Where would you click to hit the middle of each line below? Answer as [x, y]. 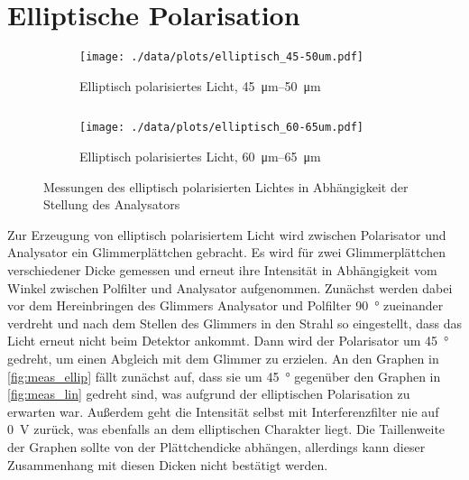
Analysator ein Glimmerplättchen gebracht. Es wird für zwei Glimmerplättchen [227, 252]
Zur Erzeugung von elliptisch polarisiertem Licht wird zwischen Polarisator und [227, 234]
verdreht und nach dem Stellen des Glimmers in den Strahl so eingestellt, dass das [234, 323]
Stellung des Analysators [112, 204]
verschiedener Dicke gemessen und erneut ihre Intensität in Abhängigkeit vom [222, 270]
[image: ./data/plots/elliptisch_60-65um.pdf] [221, 128]
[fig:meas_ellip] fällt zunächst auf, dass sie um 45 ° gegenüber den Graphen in [224, 376]
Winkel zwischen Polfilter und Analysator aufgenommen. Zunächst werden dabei [230, 287]
